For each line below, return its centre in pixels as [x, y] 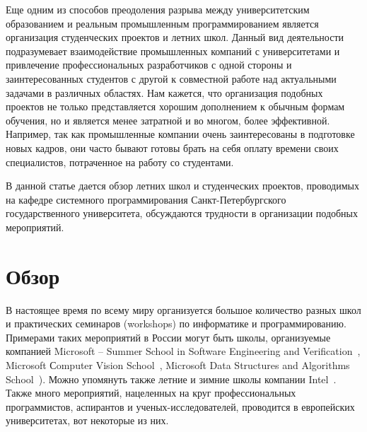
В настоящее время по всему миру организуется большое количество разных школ [183, 309]
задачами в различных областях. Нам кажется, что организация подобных [164, 92]
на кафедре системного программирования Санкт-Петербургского [146, 199]
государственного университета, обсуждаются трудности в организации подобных [182, 213]
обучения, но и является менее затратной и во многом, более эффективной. [168, 120]
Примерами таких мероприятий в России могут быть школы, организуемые [168, 337]
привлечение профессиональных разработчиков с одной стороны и [149, 65]
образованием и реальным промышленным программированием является [162, 23]
